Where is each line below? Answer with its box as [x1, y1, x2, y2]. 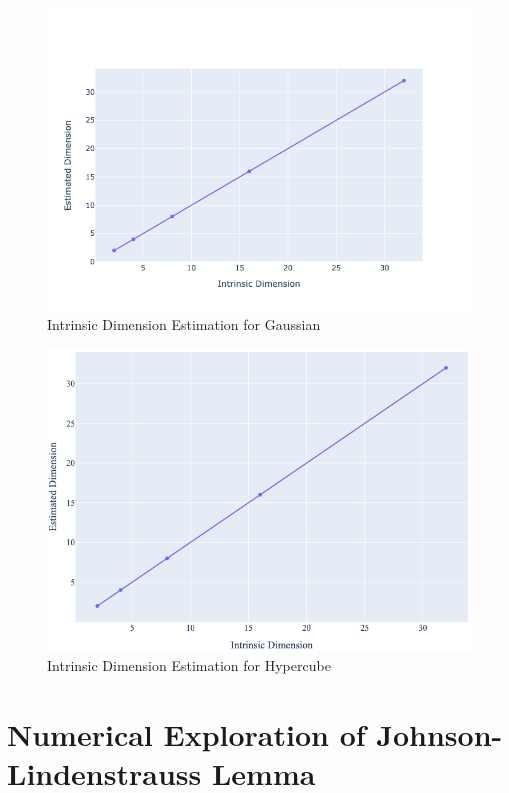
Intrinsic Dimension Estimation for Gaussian [47, 314, 321, 335]
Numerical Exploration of [7, 714, 366, 755]
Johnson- [376, 714, 503, 755]
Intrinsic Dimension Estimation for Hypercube [47, 655, 331, 676]
